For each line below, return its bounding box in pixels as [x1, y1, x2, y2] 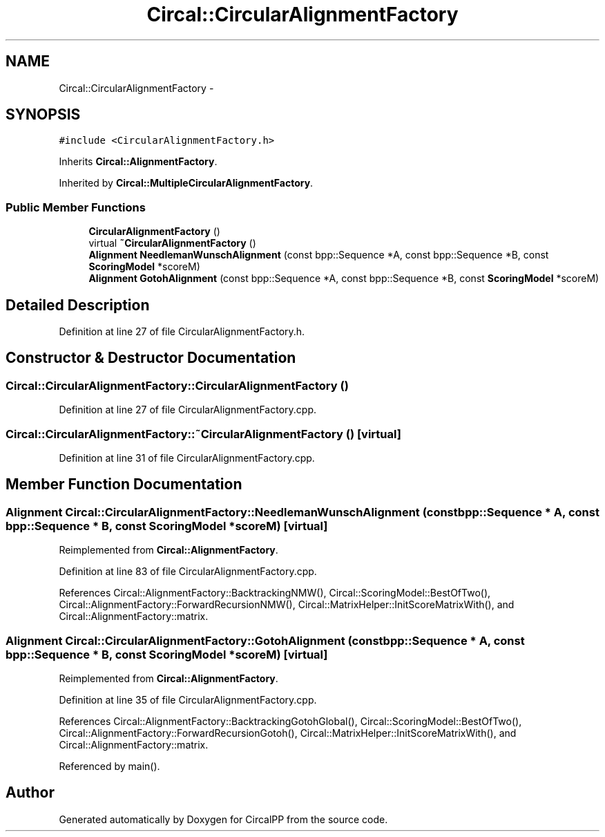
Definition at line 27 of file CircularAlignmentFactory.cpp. [59, 404, 317, 416]
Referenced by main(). [59, 760, 160, 772]
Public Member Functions [6, 200, 146, 214]
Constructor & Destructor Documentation [6, 349, 296, 367]
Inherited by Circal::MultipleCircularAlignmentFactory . [59, 177, 314, 189]
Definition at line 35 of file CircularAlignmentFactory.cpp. [59, 693, 317, 706]
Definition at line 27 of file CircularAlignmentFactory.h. [59, 326, 305, 338]
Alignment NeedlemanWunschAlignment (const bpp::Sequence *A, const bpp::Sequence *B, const [88, 249, 549, 261]
